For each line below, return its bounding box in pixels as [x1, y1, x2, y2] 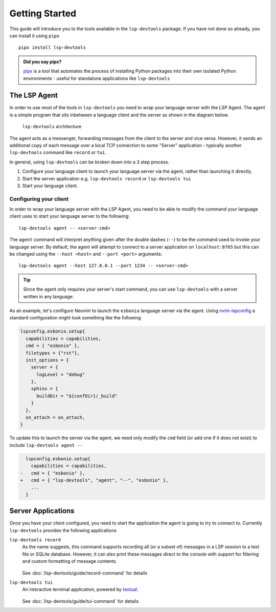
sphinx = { [31, 386, 58, 392]
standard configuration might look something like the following [9, 315, 142, 321]
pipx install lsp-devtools [18, 45, 86, 51]
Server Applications [9, 506, 75, 515]
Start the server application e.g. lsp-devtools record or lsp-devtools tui [22, 175, 192, 181]
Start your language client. [22, 182, 78, 189]
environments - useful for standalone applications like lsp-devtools [23, 75, 170, 81]
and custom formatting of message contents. [22, 558, 118, 564]
